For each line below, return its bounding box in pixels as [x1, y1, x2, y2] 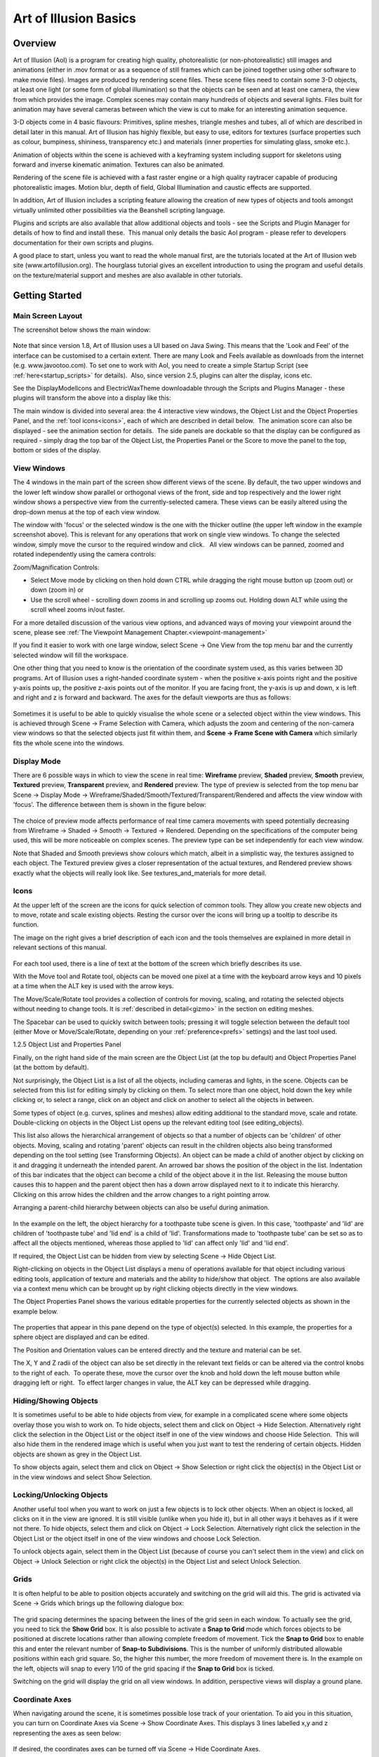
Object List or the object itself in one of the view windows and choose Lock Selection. [13, 1534, 261, 1543]
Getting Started [13, 289, 82, 302]
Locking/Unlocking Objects [13, 1490, 109, 1500]
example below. [13, 1307, 59, 1316]
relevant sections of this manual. [13, 943, 107, 952]
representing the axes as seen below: [13, 1729, 122, 1737]
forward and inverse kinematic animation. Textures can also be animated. [13, 160, 225, 169]
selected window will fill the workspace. [13, 651, 129, 659]
